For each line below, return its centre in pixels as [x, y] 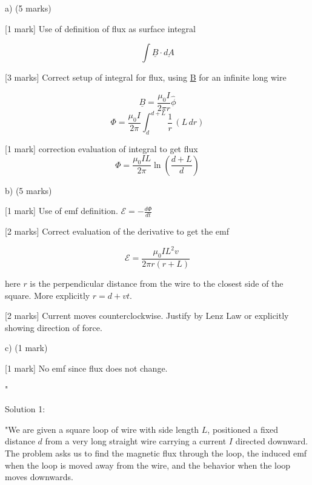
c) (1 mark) [26, 348]
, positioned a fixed [243, 429]
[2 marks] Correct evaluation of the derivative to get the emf [117, 231]
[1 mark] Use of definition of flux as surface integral [100, 28]
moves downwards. [39, 477]
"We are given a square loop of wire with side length [102, 429]
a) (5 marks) [28, 8]
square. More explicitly [48, 295]
